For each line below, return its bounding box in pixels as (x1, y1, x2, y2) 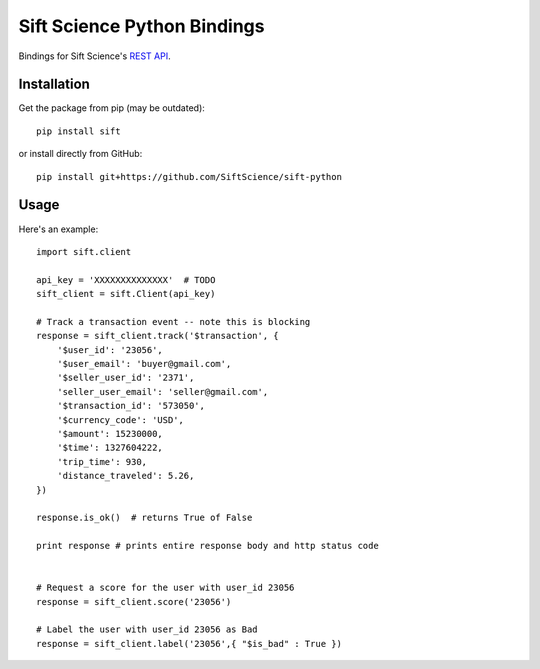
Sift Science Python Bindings (18, 15, 265, 37)
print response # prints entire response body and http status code (36, 540, 379, 552)
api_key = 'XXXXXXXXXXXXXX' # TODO (36, 274, 216, 285)
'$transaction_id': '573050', (56, 400, 205, 412)
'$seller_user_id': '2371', (56, 372, 195, 384)
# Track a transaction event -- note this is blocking (36, 316, 311, 327)
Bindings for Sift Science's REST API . (18, 50, 171, 62)
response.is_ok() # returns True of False (36, 512, 253, 524)
